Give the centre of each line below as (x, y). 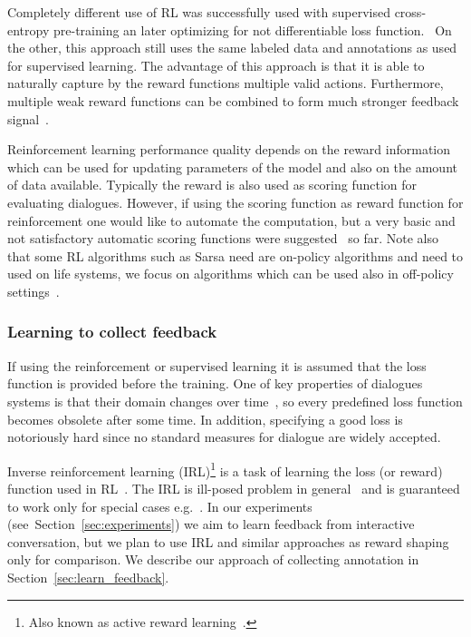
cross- (410, 12)
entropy (29, 29)
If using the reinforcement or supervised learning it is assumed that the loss (217, 365)
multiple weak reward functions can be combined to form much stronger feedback (233, 100)
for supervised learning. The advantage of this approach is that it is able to (216, 65)
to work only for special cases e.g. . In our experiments (160, 506)
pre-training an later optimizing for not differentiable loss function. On (252, 29)
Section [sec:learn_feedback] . (88, 577)
